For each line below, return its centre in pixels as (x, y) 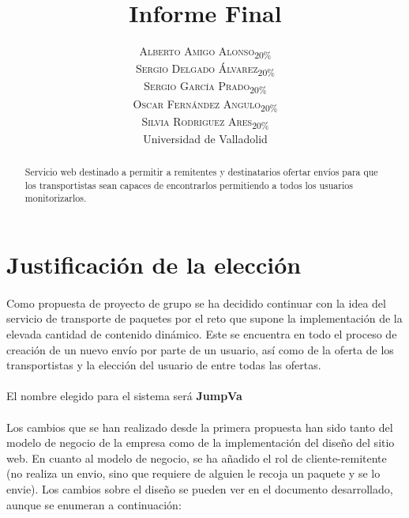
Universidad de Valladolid (205, 138)
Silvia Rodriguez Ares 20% (205, 122)
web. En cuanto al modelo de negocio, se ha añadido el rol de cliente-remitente (197, 458)
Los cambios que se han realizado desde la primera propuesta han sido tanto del (200, 427)
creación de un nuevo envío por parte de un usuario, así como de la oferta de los (200, 349)
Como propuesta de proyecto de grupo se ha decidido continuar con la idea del (196, 302)
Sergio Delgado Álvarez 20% (205, 70)
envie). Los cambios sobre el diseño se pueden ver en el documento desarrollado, (200, 489)
